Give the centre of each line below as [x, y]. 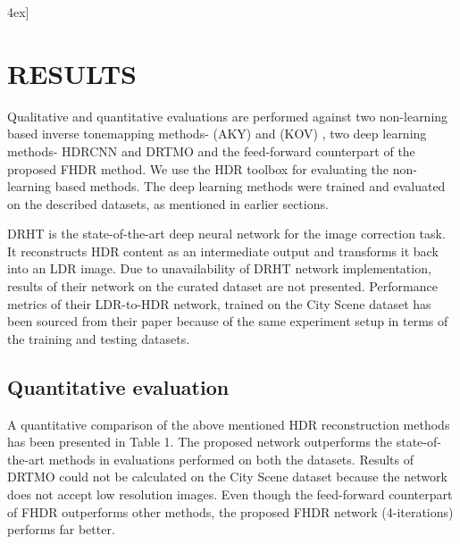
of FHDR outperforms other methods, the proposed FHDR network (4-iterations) [230, 511]
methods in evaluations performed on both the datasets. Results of [231, 459]
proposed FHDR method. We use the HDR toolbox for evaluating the [198, 168]
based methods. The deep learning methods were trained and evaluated [250, 186]
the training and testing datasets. [99, 338]
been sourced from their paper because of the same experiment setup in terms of [228, 321]
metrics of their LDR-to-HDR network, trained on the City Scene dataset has [219, 303]
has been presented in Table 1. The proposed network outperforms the [200, 442]
